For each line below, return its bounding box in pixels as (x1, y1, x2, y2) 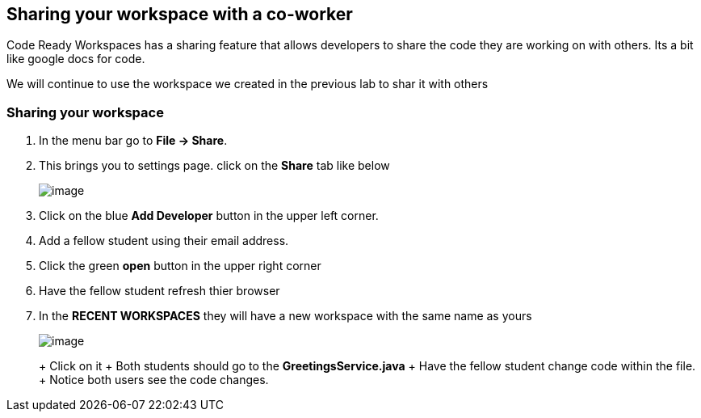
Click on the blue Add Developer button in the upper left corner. (39, 209, 379, 223)
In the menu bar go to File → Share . (39, 133, 228, 148)
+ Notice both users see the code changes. (39, 373, 269, 387)
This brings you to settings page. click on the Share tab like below (39, 158, 390, 173)
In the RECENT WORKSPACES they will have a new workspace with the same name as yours (39, 309, 532, 323)
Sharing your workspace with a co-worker (6, 4, 353, 24)
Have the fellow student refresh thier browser (39, 284, 280, 298)
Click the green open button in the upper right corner (39, 259, 321, 273)
